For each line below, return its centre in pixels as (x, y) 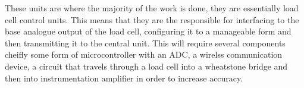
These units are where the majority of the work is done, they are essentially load (152, 8)
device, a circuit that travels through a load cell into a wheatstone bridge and (146, 66)
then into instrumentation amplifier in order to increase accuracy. (124, 78)
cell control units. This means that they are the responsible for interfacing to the (152, 19)
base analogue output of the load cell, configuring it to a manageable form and (148, 31)
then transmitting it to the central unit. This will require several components (145, 43)
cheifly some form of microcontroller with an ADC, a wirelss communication (144, 54)
